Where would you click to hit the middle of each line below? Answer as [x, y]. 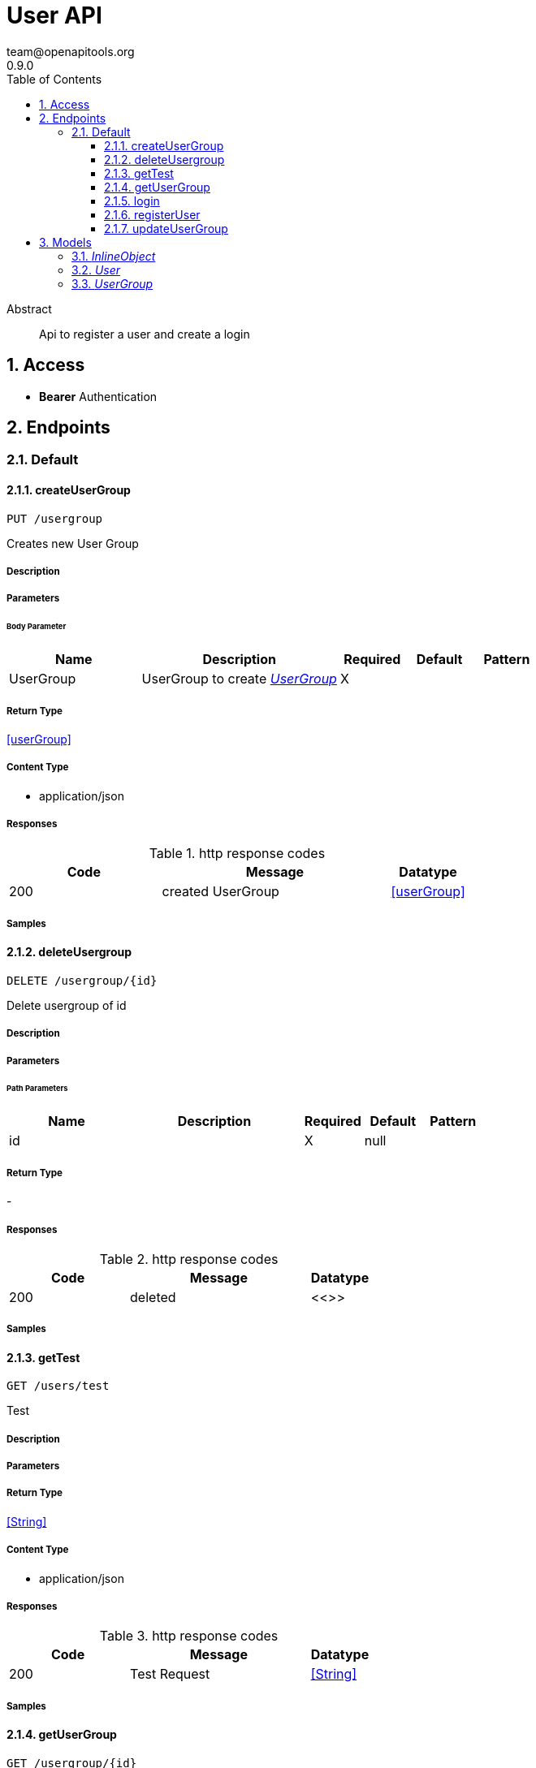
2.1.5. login [132, 201]
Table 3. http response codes [189, 1636]
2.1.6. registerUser [152, 214]
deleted [153, 1297]
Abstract [29, 308]
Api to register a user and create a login [145, 334]
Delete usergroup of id [67, 1005]
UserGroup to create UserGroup [239, 679]
